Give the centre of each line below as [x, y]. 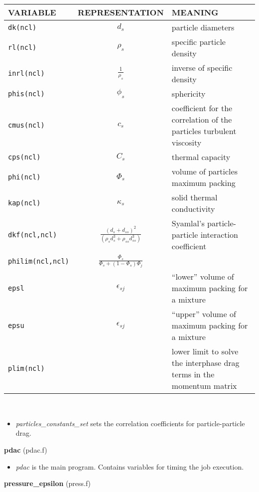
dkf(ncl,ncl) [33, 235]
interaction [219, 235]
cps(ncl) [24, 157]
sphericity [189, 93]
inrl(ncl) [26, 73]
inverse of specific [202, 68]
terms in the [193, 374]
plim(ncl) [26, 369]
